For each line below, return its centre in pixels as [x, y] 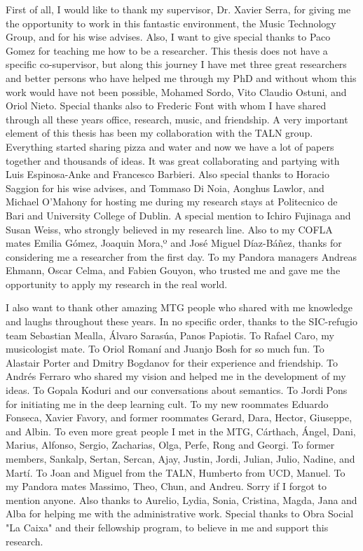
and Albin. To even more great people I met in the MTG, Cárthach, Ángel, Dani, [181, 431]
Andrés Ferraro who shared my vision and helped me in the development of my [176, 376]
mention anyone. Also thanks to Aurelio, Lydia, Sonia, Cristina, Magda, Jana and [181, 499]
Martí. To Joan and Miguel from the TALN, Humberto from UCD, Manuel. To [176, 472]
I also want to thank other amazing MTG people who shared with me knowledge [179, 307]
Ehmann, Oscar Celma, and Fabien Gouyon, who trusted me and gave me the [173, 270]
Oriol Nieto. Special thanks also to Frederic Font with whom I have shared [166, 106]
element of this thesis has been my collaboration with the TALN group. [159, 133]
